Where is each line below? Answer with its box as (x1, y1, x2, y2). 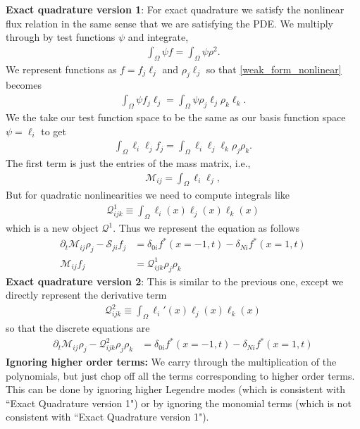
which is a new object (6, 220, 99, 235)
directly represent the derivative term (6, 287, 167, 302)
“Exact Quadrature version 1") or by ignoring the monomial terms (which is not (6, 395, 352, 410)
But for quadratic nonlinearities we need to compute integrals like (6, 187, 290, 202)
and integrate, (128, 30, 189, 44)
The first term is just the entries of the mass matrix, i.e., (6, 155, 251, 170)
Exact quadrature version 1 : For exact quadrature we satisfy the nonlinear (6, 2, 345, 16)
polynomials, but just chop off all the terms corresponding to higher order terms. (6, 368, 355, 383)
